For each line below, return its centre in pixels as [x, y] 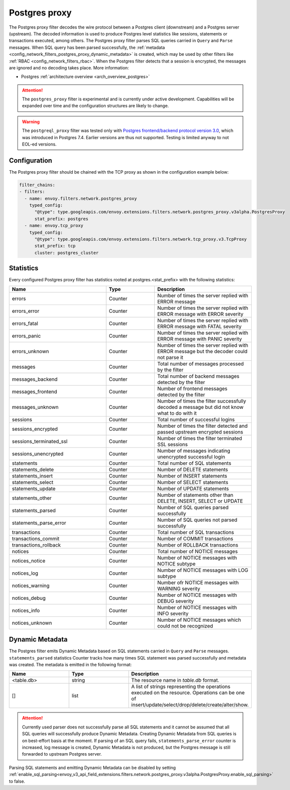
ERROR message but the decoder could [202, 351]
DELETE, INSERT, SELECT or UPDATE [200, 501]
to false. [17, 781]
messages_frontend [35, 391]
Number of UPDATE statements [193, 488]
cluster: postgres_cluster [67, 253]
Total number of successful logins [196, 419]
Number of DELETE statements [193, 469]
